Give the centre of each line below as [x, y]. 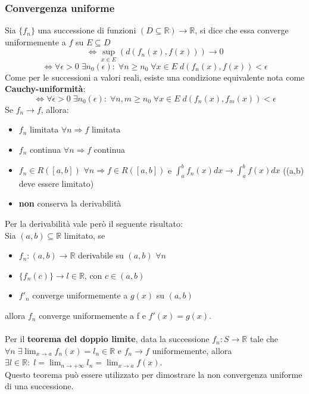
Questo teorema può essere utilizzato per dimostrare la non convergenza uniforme [154, 374]
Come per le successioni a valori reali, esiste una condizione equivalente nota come [155, 77]
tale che [264, 339]
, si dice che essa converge [242, 30]
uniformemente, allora [192, 350]
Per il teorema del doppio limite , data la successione [107, 339]
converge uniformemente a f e [92, 315]
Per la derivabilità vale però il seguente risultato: [94, 224]
